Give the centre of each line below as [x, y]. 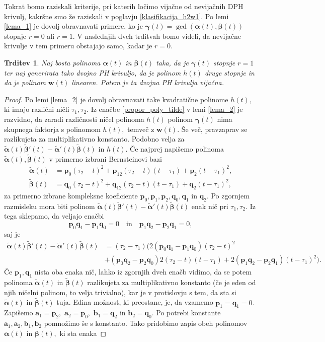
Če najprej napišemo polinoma [177, 148]
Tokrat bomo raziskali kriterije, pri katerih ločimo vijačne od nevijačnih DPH [124, 6]
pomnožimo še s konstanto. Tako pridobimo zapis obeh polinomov [146, 323]
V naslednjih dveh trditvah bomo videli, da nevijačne [159, 36]
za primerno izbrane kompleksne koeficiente [71, 195]
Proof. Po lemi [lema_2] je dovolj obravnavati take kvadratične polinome [116, 99]
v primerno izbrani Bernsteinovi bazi [105, 158]
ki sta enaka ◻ [83, 333]
